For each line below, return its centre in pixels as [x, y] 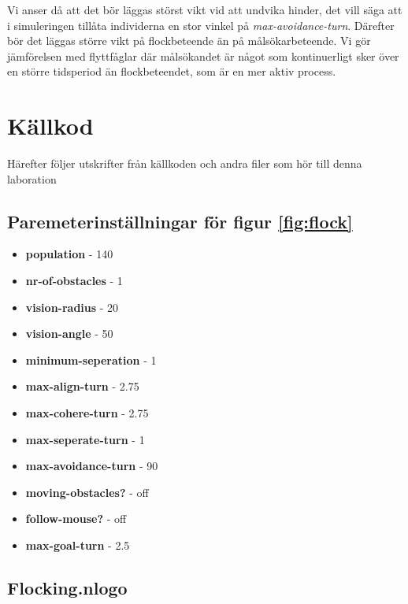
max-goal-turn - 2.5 [78, 545]
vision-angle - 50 [69, 333]
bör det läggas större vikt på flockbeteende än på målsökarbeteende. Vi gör [189, 41]
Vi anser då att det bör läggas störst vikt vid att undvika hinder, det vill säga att [205, 9]
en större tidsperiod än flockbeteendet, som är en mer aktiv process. [172, 71]
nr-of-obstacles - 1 [74, 281]
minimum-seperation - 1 [91, 359]
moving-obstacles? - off [87, 492]
